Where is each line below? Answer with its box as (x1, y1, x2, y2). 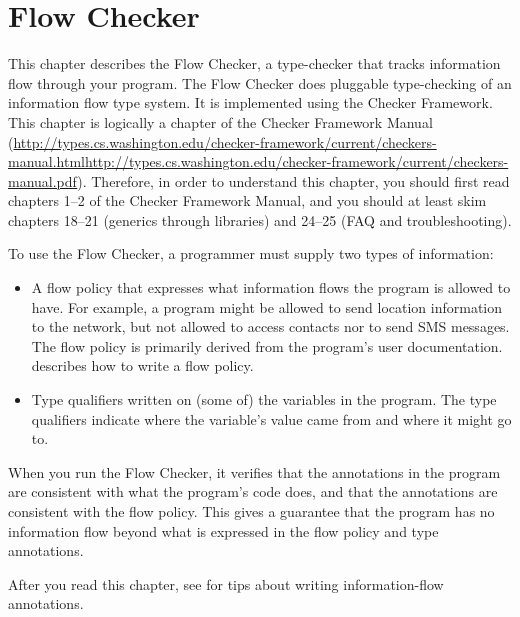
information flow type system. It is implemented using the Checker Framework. (8, 92, 493, 113)
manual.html (8, 151, 86, 172)
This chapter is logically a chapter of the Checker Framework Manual (8, 111, 433, 132)
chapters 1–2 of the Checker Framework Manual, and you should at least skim (8, 190, 487, 211)
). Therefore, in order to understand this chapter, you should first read (77, 170, 510, 191)
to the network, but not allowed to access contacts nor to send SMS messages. (31, 316, 510, 337)
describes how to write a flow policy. (31, 355, 254, 376)
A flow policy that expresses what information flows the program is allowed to (31, 277, 511, 298)
